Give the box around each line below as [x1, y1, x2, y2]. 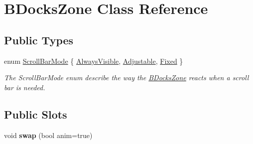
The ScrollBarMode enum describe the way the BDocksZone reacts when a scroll [4, 72, 249, 83]
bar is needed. [4, 82, 45, 92]
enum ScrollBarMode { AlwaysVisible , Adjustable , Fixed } [4, 55, 183, 66]
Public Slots [4, 106, 67, 122]
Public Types [4, 32, 74, 47]
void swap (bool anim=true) [4, 130, 93, 140]
